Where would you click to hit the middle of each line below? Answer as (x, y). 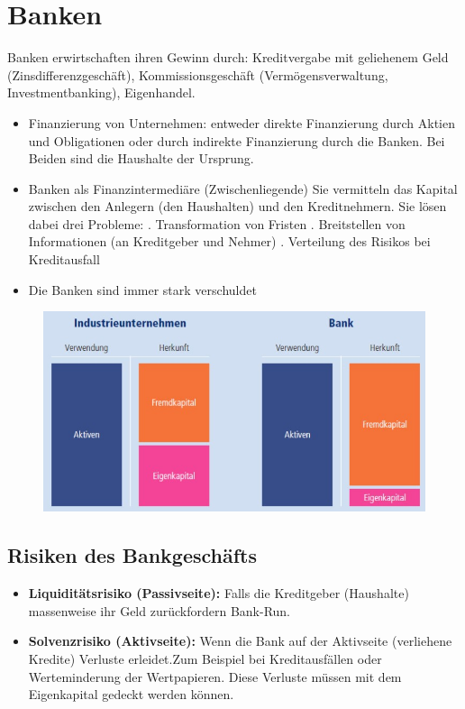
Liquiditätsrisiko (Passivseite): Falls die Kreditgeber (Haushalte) (219, 593)
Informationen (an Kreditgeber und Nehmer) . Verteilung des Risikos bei (229, 241)
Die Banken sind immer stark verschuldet (142, 289)
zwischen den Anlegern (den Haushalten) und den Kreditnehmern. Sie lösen (237, 206)
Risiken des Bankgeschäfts (132, 555)
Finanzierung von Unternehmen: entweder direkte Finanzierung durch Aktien (242, 122)
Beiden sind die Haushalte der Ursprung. (141, 158)
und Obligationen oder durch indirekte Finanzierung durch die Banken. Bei (237, 140)
